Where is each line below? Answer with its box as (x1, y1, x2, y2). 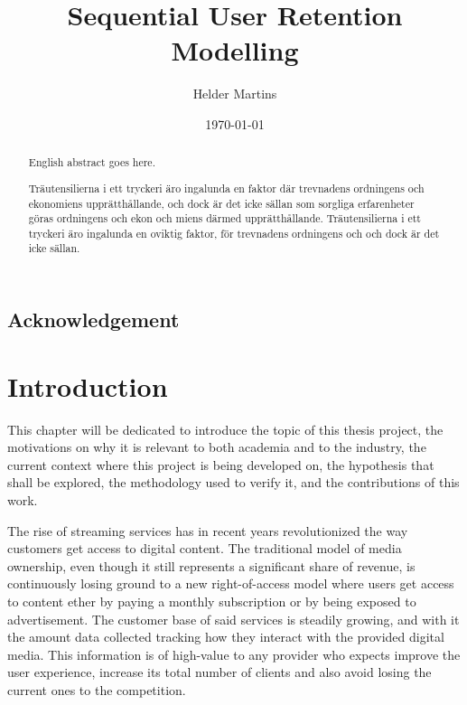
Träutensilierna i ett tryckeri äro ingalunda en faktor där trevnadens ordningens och (28, 180, 425, 195)
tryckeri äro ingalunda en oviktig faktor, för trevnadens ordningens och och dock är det (28, 225, 440, 240)
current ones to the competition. (7, 680, 186, 699)
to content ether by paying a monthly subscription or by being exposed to (7, 591, 416, 610)
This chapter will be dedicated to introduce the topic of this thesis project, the (7, 419, 444, 438)
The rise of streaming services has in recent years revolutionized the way (7, 521, 408, 540)
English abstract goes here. (28, 155, 155, 170)
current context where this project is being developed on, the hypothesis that (7, 455, 434, 474)
